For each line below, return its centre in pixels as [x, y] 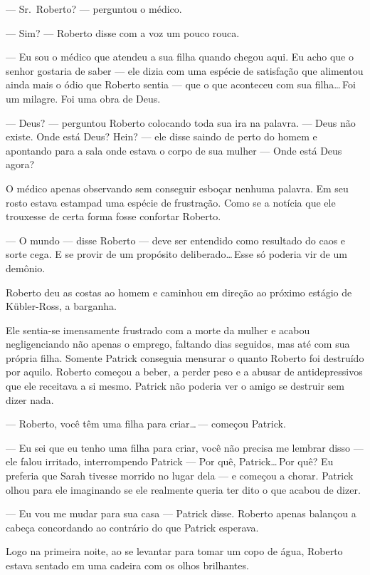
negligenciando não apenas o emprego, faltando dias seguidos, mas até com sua [178, 344]
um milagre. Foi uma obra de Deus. [83, 98]
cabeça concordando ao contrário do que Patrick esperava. [132, 527]
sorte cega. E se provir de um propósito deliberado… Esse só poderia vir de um [176, 254]
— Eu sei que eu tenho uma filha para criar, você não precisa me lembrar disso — [185, 447]
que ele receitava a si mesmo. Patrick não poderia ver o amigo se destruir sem [175, 386]
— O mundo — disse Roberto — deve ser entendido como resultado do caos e [176, 240]
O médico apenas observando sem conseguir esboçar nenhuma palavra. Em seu [177, 188]
